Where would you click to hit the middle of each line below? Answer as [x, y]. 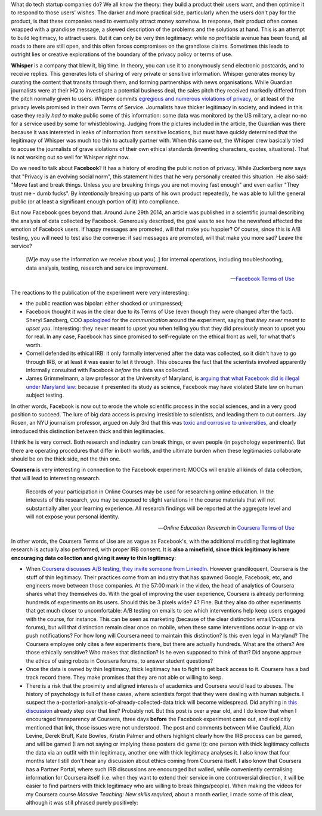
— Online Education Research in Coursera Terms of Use [226, 527]
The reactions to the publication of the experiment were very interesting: [100, 292]
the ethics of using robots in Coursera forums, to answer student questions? [120, 661]
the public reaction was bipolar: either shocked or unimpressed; [104, 303]
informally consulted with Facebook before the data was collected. [108, 370]
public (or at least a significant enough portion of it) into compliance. [95, 201]
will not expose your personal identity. [72, 517]
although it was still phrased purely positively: [82, 803]
